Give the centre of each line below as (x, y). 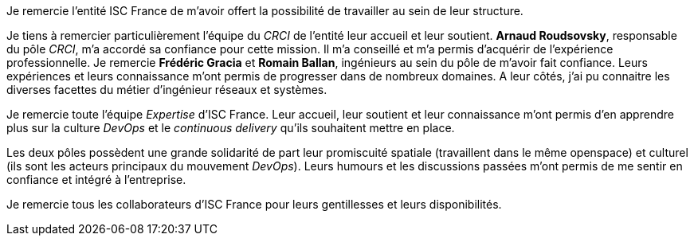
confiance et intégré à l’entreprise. (96, 180)
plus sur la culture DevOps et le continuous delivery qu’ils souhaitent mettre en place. (231, 128)
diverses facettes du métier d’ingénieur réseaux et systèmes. (167, 90)
